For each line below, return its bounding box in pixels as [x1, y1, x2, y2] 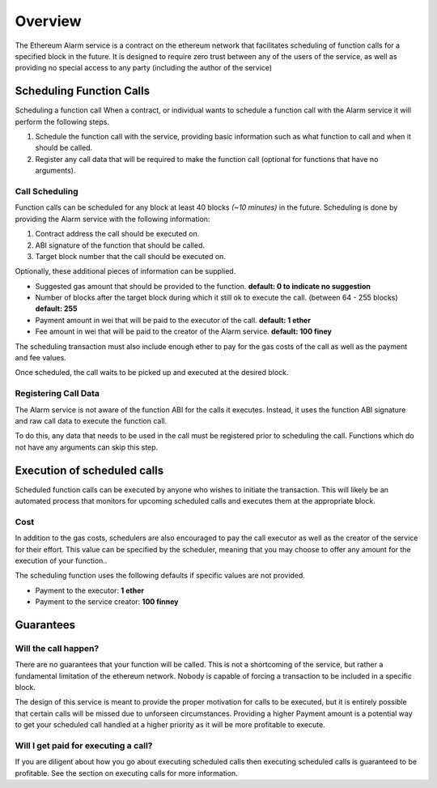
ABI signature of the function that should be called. [35, 240, 206, 250]
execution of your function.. [15, 556, 108, 565]
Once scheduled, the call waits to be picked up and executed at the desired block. [15, 368, 289, 377]
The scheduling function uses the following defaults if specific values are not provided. [15, 571, 305, 581]
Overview [15, 12, 82, 30]
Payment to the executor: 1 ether [35, 586, 145, 595]
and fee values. [15, 353, 66, 363]
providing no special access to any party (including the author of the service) [15, 63, 273, 73]
